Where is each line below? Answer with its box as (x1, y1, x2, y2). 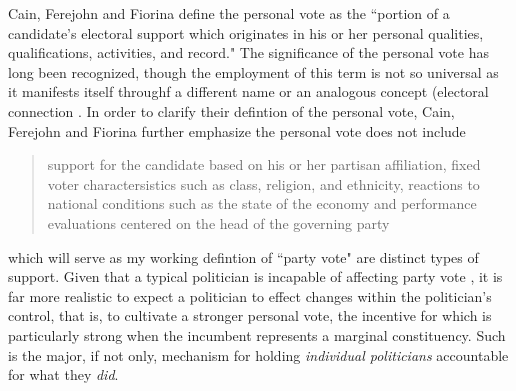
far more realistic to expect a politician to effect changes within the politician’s (8, 285, 492, 306)
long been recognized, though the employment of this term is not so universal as (8, 61, 499, 82)
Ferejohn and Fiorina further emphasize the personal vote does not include (8, 120, 466, 141)
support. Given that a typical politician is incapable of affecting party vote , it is (8, 266, 503, 287)
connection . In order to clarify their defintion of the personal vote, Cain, (8, 100, 455, 121)
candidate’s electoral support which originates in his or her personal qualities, (8, 22, 484, 43)
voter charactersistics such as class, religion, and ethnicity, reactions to (47, 173, 480, 194)
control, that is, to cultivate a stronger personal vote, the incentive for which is (8, 305, 492, 326)
